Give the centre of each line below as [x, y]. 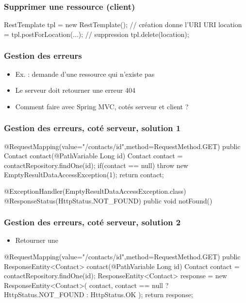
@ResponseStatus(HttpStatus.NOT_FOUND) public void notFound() [108, 200]
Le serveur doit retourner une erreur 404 [75, 90]
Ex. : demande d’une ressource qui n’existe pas [85, 74]
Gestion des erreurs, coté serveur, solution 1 [92, 128]
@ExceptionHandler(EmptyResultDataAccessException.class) [95, 191]
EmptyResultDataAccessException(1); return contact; [84, 175]
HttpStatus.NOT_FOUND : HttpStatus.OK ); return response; [98, 295]
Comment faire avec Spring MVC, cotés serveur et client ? [102, 106]
